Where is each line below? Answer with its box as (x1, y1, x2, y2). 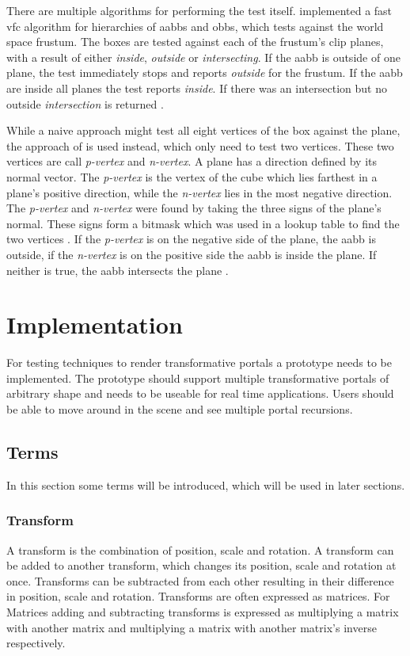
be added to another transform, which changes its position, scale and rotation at (6, 557, 397, 574)
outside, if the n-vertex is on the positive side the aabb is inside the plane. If (6, 246, 377, 262)
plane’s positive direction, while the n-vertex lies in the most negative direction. (6, 184, 393, 200)
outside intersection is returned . (6, 95, 164, 112)
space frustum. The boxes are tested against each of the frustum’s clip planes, (6, 33, 384, 50)
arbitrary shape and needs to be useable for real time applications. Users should (6, 385, 394, 402)
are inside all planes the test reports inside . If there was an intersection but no (6, 79, 387, 96)
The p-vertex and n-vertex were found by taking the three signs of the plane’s (6, 200, 382, 216)
